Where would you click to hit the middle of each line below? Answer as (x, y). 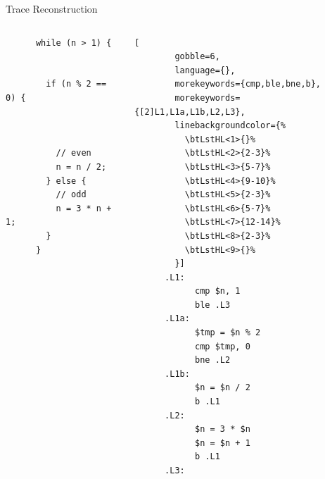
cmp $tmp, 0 (223, 346)
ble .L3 (213, 305)
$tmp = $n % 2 (228, 333)
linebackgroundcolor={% (230, 126)
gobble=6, (197, 57)
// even (74, 153)
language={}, (205, 70)
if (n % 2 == (76, 84)
